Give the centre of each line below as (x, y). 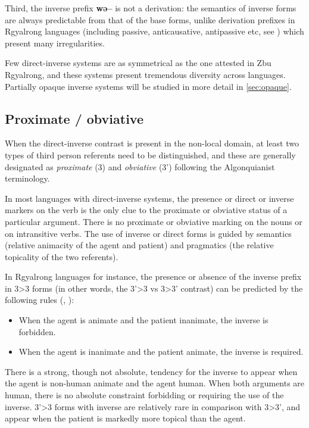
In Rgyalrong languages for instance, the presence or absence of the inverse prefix (153, 277)
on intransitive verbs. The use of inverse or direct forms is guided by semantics (148, 233)
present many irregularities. (55, 43)
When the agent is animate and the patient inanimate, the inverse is (143, 320)
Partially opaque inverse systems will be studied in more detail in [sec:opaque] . (148, 86)
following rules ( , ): (40, 300)
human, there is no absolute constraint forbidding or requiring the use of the (144, 395)
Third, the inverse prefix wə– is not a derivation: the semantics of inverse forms (151, 8)
